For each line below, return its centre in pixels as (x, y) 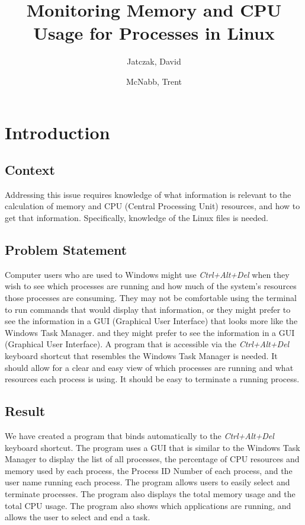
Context (30, 170)
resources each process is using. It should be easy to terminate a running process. (152, 379)
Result (25, 411)
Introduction (57, 132)
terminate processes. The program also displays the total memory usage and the (150, 493)
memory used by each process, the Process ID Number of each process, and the (149, 470)
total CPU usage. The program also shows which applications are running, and (148, 505)
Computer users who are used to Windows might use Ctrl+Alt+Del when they (147, 274)
